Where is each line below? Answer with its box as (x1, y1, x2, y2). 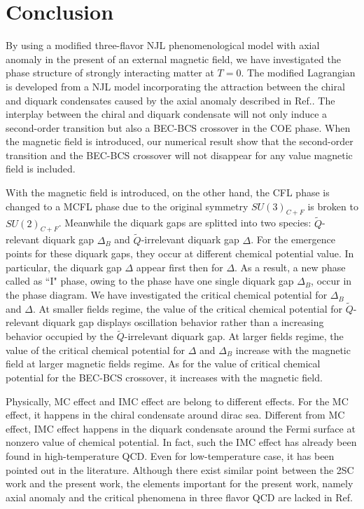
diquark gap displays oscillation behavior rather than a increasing (42, 315, 324, 330)
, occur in (311, 273, 352, 288)
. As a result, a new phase (234, 259, 346, 274)
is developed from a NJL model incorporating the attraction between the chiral (6, 79, 345, 93)
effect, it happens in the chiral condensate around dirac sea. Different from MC (6, 407, 345, 422)
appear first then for (136, 259, 223, 274)
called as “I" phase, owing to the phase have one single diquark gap (6, 273, 294, 288)
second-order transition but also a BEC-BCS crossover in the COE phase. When (6, 120, 351, 135)
